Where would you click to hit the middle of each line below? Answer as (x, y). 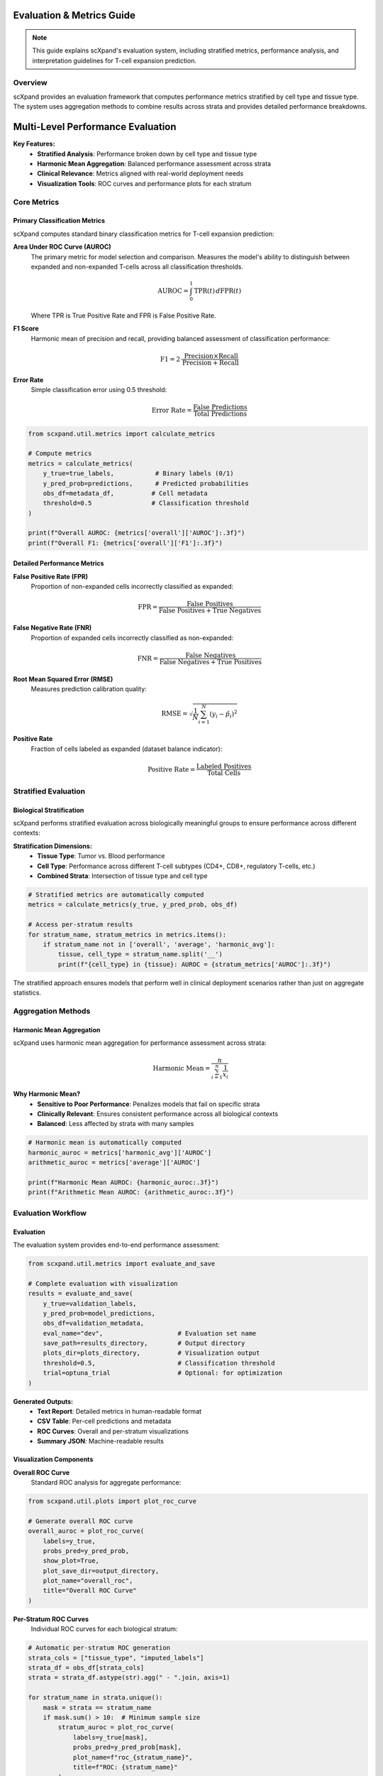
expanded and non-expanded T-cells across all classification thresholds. (137, 266)
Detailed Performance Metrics (59, 563)
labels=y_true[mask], (110, 1737)
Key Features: (34, 144)
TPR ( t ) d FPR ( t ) (217, 291)
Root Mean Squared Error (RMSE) (63, 679)
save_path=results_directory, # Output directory (144, 1343)
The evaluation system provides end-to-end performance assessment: (116, 1245)
